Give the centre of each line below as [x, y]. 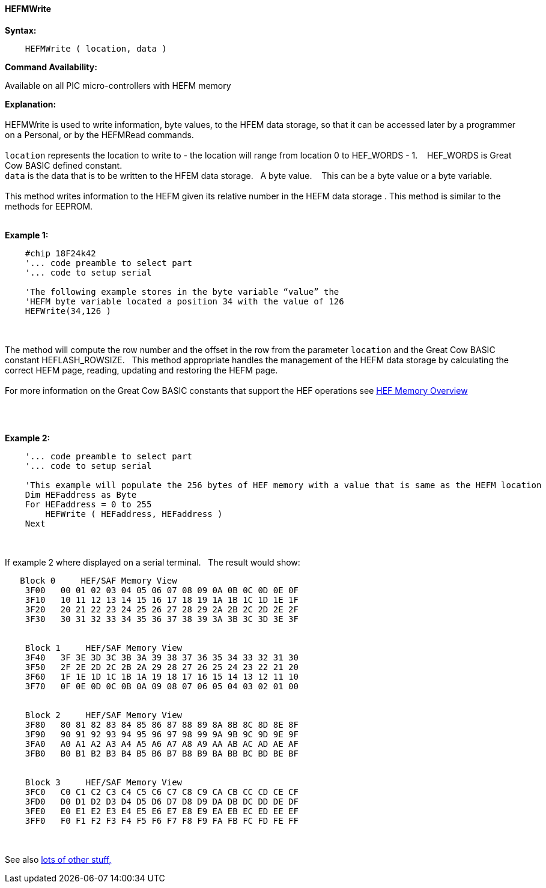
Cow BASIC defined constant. [64, 165]
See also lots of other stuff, [58, 859]
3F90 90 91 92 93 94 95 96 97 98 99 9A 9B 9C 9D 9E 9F [162, 734]
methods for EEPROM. [49, 206]
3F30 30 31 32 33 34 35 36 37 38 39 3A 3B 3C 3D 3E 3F [162, 619]
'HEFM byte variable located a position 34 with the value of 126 [184, 301]
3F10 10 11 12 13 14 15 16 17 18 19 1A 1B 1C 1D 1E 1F [162, 600]
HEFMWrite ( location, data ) [96, 48]
